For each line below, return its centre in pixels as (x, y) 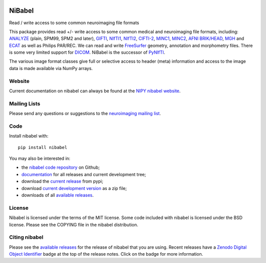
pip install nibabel (43, 147)
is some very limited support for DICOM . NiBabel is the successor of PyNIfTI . (87, 52)
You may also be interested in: (40, 158)
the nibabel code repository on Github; (61, 167)
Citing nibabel (26, 237)
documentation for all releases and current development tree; (84, 174)
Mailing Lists (25, 104)
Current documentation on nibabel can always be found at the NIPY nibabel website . (95, 91)
